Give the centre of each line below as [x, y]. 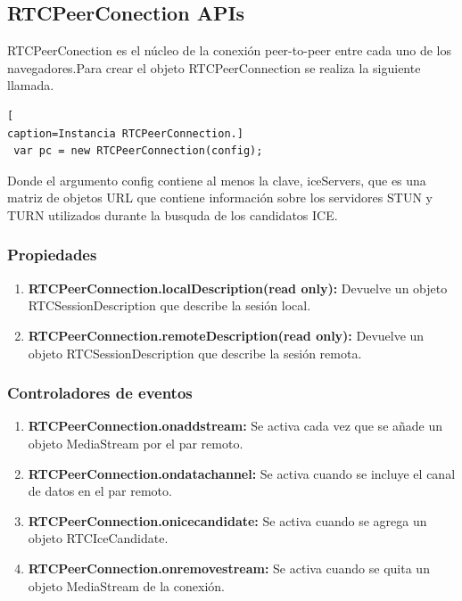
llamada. [31, 85]
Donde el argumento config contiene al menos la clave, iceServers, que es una [217, 180]
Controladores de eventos [100, 393]
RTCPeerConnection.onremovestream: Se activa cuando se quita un [229, 568]
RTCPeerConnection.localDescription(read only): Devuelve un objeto [238, 288]
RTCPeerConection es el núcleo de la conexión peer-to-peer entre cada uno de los [230, 50]
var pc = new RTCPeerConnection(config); [138, 151]
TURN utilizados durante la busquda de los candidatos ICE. [173, 214]
